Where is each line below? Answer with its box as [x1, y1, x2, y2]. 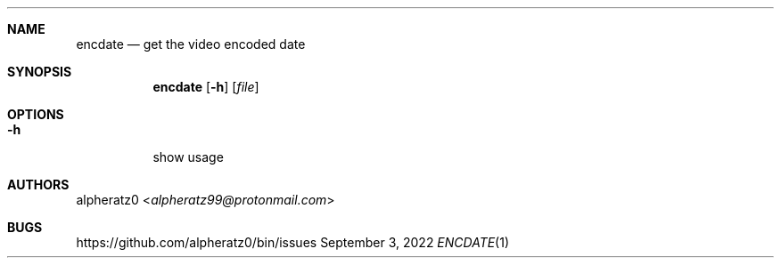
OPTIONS [7, 107, 64, 122]
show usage [152, 149, 224, 165]
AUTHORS [7, 177, 70, 192]
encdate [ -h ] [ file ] [152, 79, 259, 94]
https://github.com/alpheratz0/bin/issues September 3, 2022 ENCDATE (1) [76, 235, 510, 250]
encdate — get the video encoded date [76, 36, 306, 52]
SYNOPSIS [7, 64, 72, 79]
